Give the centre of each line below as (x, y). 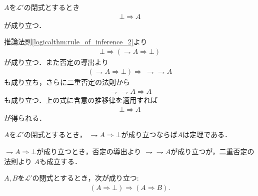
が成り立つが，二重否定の (212, 151)
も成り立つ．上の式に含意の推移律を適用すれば (81, 100)
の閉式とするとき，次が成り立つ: (85, 178)
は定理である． (207, 134)
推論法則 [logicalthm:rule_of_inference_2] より (76, 42)
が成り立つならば (149, 134)
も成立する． (60, 161)
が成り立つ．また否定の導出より (56, 62)
